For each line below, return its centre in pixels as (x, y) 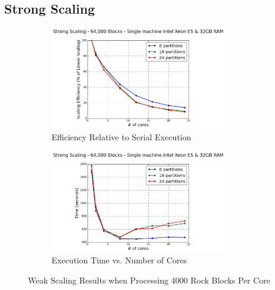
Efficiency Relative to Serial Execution (121, 136)
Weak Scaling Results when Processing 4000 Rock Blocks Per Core (149, 280)
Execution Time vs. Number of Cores (119, 260)
